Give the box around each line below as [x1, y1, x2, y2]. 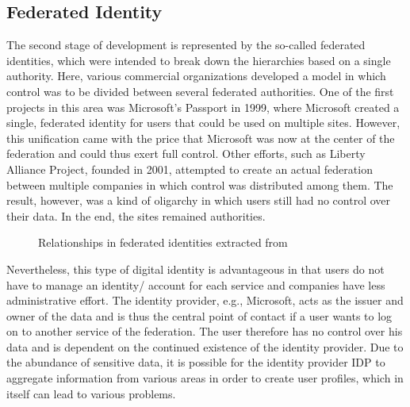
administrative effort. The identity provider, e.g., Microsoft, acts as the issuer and [6, 292, 404, 309]
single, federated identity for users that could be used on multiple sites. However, [6, 114, 400, 131]
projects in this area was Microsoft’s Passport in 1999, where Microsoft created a [6, 98, 400, 115]
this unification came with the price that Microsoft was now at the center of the [6, 129, 395, 146]
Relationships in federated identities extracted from [38, 234, 288, 251]
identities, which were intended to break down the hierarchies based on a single [6, 52, 391, 68]
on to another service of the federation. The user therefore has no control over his [6, 323, 403, 340]
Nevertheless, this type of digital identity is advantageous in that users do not [6, 260, 385, 277]
